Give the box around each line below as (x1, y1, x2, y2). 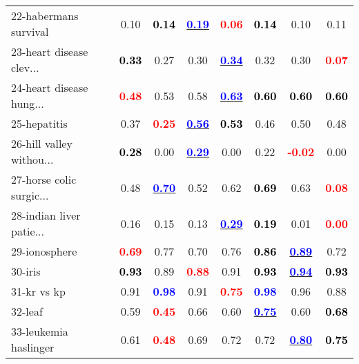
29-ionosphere (11, 243, 77, 259)
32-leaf (11, 303, 43, 319)
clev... (11, 59, 39, 75)
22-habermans (11, 8, 79, 23)
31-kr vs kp (11, 283, 66, 299)
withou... (11, 151, 54, 167)
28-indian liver (11, 207, 81, 223)
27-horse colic (11, 171, 77, 187)
